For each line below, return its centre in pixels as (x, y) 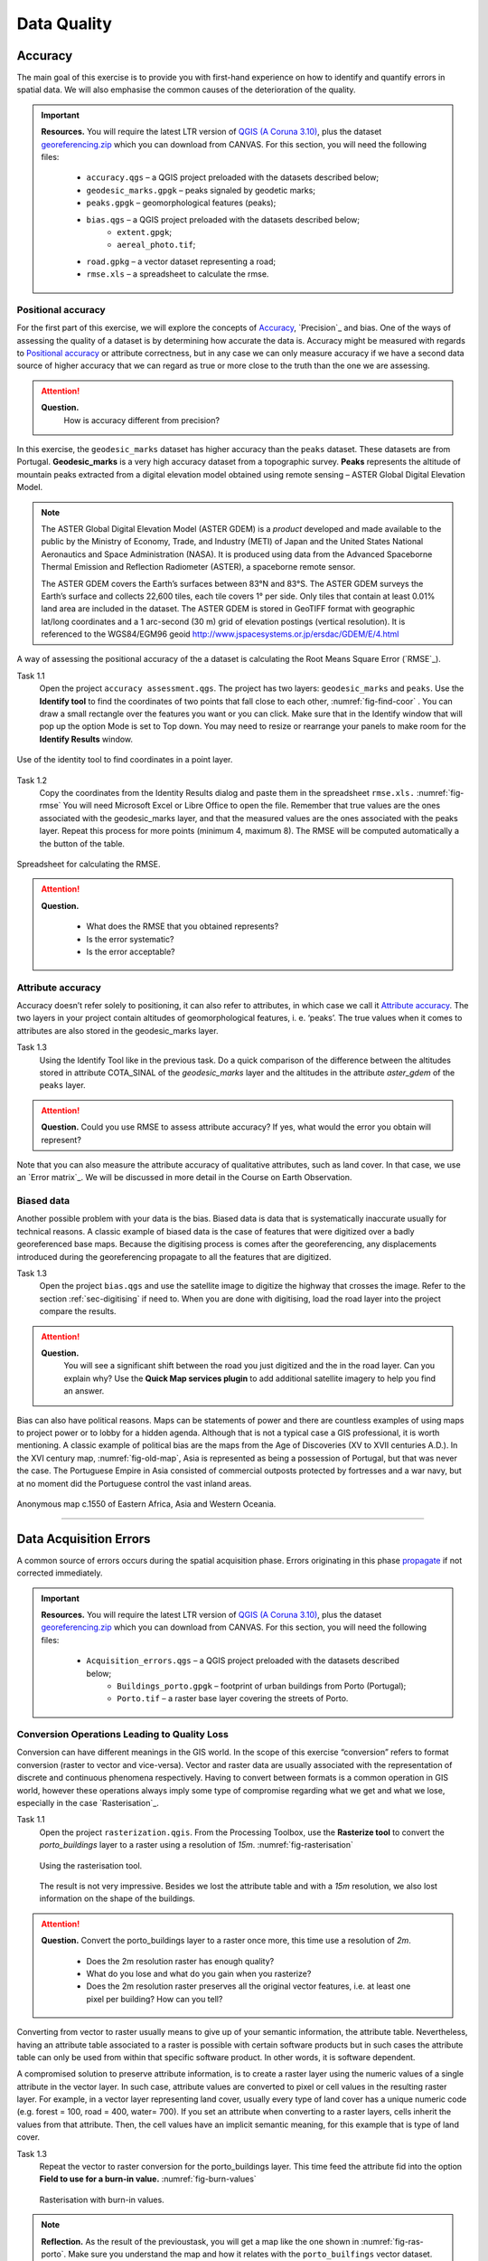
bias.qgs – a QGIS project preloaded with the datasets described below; (223, 219)
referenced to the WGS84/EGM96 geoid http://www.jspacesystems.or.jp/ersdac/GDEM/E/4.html (220, 634)
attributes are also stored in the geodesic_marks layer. (117, 1030)
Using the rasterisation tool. (91, 1865)
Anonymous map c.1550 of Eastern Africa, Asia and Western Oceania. (146, 1504)
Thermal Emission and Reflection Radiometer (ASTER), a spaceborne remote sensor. (198, 567)
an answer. (84, 1391)
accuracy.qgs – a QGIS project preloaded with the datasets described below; (233, 177)
